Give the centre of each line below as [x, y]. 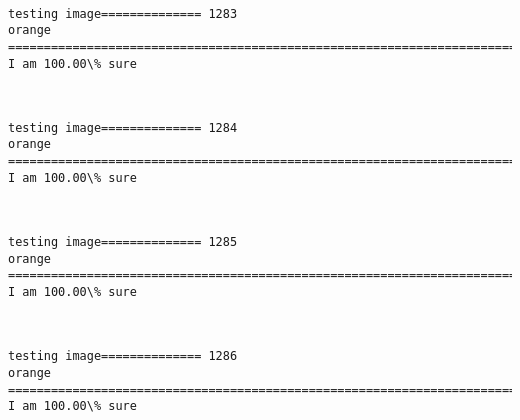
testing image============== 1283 [123, 13]
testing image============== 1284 [123, 127]
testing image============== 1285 [123, 242]
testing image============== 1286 [123, 356]
